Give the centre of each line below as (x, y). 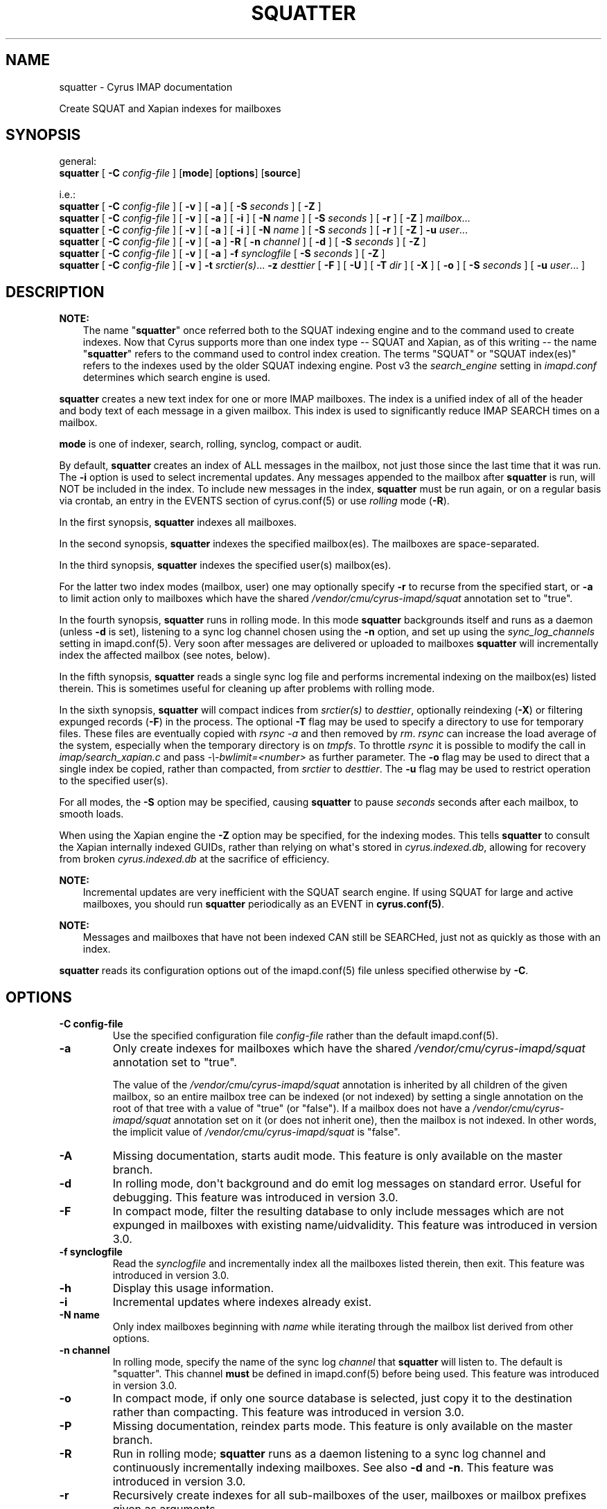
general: (78, 161)
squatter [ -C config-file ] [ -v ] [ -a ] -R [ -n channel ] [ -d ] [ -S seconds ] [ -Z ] (243, 242)
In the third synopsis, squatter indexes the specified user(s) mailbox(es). (225, 565)
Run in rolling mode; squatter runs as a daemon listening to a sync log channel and (329, 1454)
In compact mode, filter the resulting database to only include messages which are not (338, 1211)
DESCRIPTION (55, 292)
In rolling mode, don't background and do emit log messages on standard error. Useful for (347, 1184)
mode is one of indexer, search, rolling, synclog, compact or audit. (210, 444)
